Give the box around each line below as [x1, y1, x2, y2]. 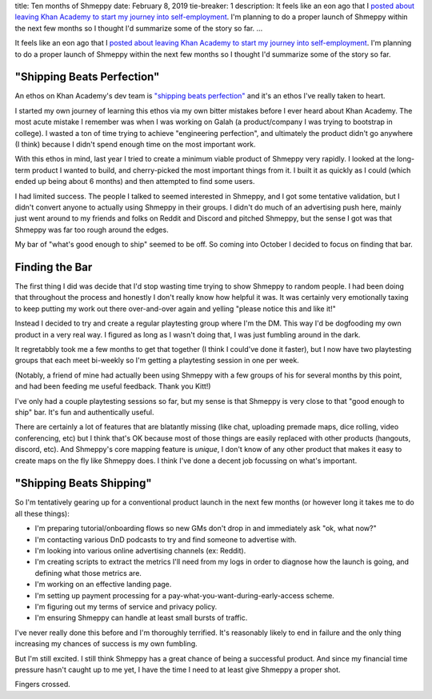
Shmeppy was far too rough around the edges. [14, 225, 169, 234]
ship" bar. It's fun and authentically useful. [14, 407, 154, 417]
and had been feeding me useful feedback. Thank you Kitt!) [14, 381, 211, 391]
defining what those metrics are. [34, 568, 142, 577]
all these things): [14, 509, 70, 518]
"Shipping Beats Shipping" [14, 477, 152, 490]
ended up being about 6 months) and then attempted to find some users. [14, 177, 255, 186]
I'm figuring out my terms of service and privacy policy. [34, 601, 218, 611]
